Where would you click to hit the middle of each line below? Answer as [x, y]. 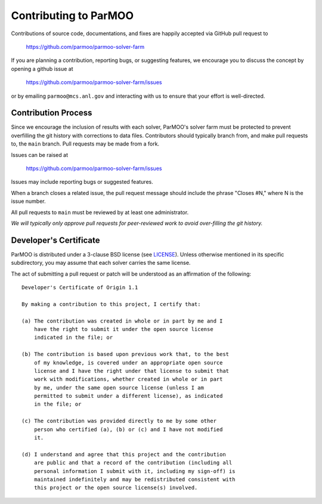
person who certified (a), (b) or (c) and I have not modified [128, 429]
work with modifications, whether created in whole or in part [128, 379]
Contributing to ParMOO [72, 16]
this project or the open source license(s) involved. [116, 488]
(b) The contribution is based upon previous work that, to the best [126, 354]
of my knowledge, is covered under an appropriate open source [128, 363]
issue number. [28, 201]
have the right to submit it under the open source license [124, 329]
